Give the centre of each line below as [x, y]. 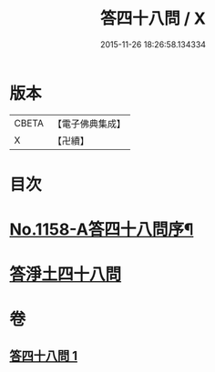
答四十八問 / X [153, 19]
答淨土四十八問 [66, 275]
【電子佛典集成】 [89, 124]
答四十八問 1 [44, 356]
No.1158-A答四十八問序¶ [102, 230]
